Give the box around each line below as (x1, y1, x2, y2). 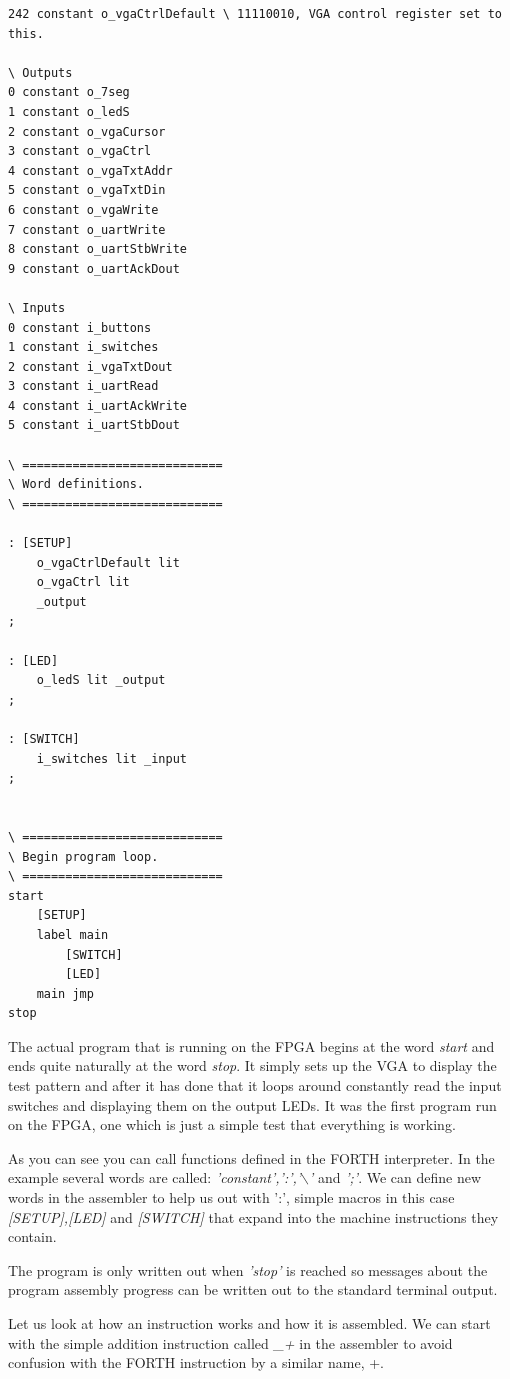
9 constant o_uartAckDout (8, 261, 180, 276)
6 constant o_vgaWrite (8, 202, 159, 217)
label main (36, 927, 109, 942)
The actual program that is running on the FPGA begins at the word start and (8, 1035, 495, 1056)
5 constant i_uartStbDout (8, 418, 180, 433)
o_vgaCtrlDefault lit (36, 555, 180, 570)
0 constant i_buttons (8, 320, 152, 335)
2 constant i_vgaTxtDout (8, 359, 173, 374)
